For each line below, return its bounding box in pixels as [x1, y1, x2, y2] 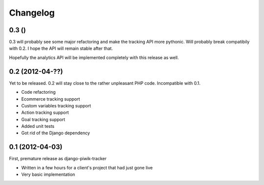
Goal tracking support [21, 116, 66, 122]
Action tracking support [21, 110, 69, 116]
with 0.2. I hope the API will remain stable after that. [9, 45, 113, 51]
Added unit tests [21, 123, 55, 129]
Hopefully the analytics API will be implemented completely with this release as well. [9, 54, 179, 61]
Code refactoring [21, 89, 56, 95]
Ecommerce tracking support [21, 96, 80, 102]
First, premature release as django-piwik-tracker [9, 156, 107, 162]
